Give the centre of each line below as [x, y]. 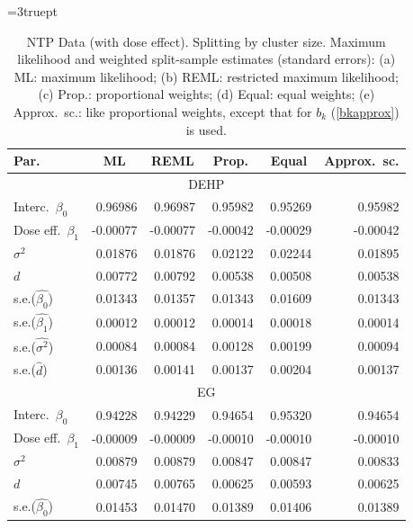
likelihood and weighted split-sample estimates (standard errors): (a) [206, 59]
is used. [206, 129]
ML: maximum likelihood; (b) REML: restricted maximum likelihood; [206, 76]
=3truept [33, 11]
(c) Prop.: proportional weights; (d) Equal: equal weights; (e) [206, 94]
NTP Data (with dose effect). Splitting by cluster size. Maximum [206, 41]
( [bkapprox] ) [365, 111]
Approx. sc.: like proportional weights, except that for [162, 111]
